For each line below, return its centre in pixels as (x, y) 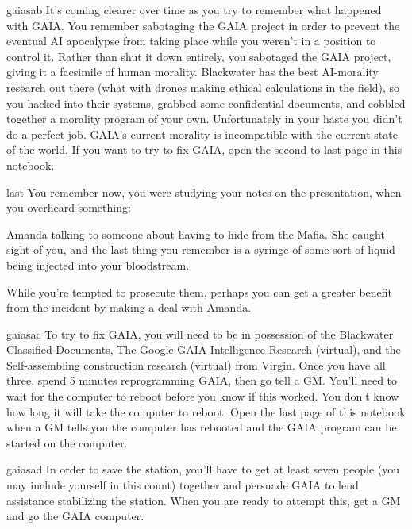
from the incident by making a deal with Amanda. (129, 307)
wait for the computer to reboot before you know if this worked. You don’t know (203, 396)
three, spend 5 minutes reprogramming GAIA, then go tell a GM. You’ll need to (202, 380)
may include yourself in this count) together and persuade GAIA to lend (183, 485)
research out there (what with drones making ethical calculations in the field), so (203, 87)
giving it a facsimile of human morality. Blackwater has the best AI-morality (193, 72)
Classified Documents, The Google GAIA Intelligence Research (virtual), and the (204, 349)
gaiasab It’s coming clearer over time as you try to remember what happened (194, 10)
